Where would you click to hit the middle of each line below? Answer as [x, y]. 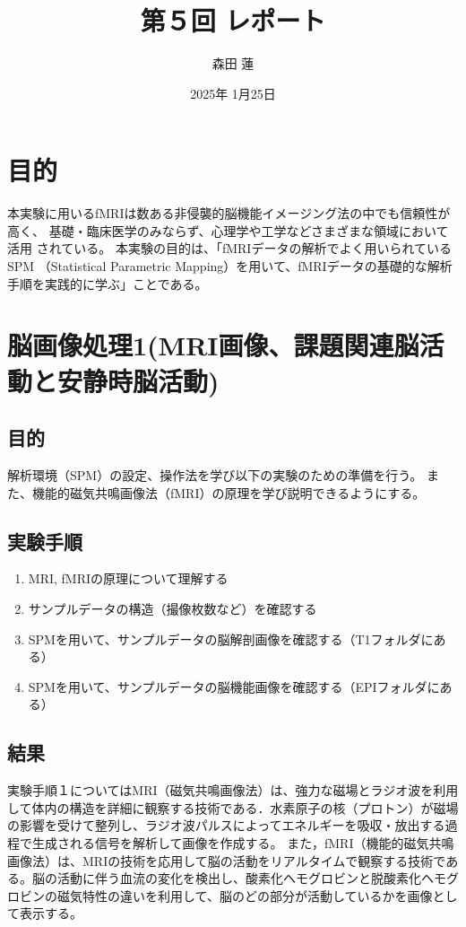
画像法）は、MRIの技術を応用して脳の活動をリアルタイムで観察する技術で [227, 860]
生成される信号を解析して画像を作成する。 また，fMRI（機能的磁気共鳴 [243, 842]
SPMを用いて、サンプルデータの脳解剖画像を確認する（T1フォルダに [231, 638]
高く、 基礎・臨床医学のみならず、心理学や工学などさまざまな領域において [228, 230]
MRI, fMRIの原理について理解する [128, 578]
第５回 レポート [233, 20]
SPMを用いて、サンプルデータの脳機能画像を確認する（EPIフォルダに [234, 686]
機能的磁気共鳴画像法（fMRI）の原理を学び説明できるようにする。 [229, 492]
